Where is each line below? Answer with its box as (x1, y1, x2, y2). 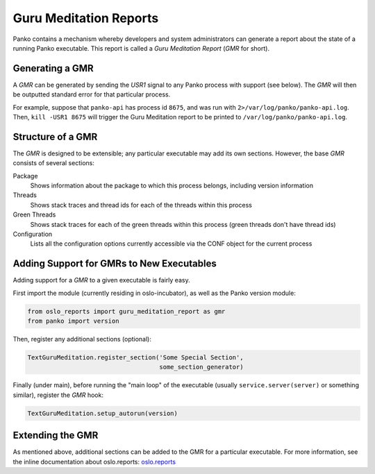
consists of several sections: (12, 159, 95, 167)
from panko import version (27, 317, 119, 325)
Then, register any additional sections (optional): (12, 335, 152, 344)
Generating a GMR (12, 62, 94, 74)
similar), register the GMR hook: (12, 391, 104, 399)
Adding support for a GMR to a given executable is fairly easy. (12, 276, 190, 285)
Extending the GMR (12, 430, 99, 441)
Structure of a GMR (12, 130, 98, 142)
